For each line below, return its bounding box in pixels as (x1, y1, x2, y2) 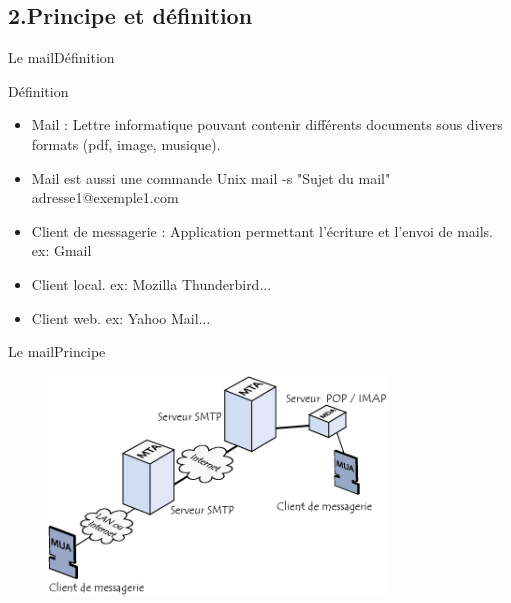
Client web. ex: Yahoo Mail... (31, 307, 211, 328)
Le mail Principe (8, 341, 106, 362)
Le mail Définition (8, 47, 115, 68)
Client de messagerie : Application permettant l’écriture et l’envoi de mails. (31, 220, 493, 241)
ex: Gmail (31, 240, 92, 261)
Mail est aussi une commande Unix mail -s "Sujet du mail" (31, 167, 391, 188)
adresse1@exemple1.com (31, 187, 179, 208)
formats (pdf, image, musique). (31, 133, 221, 154)
